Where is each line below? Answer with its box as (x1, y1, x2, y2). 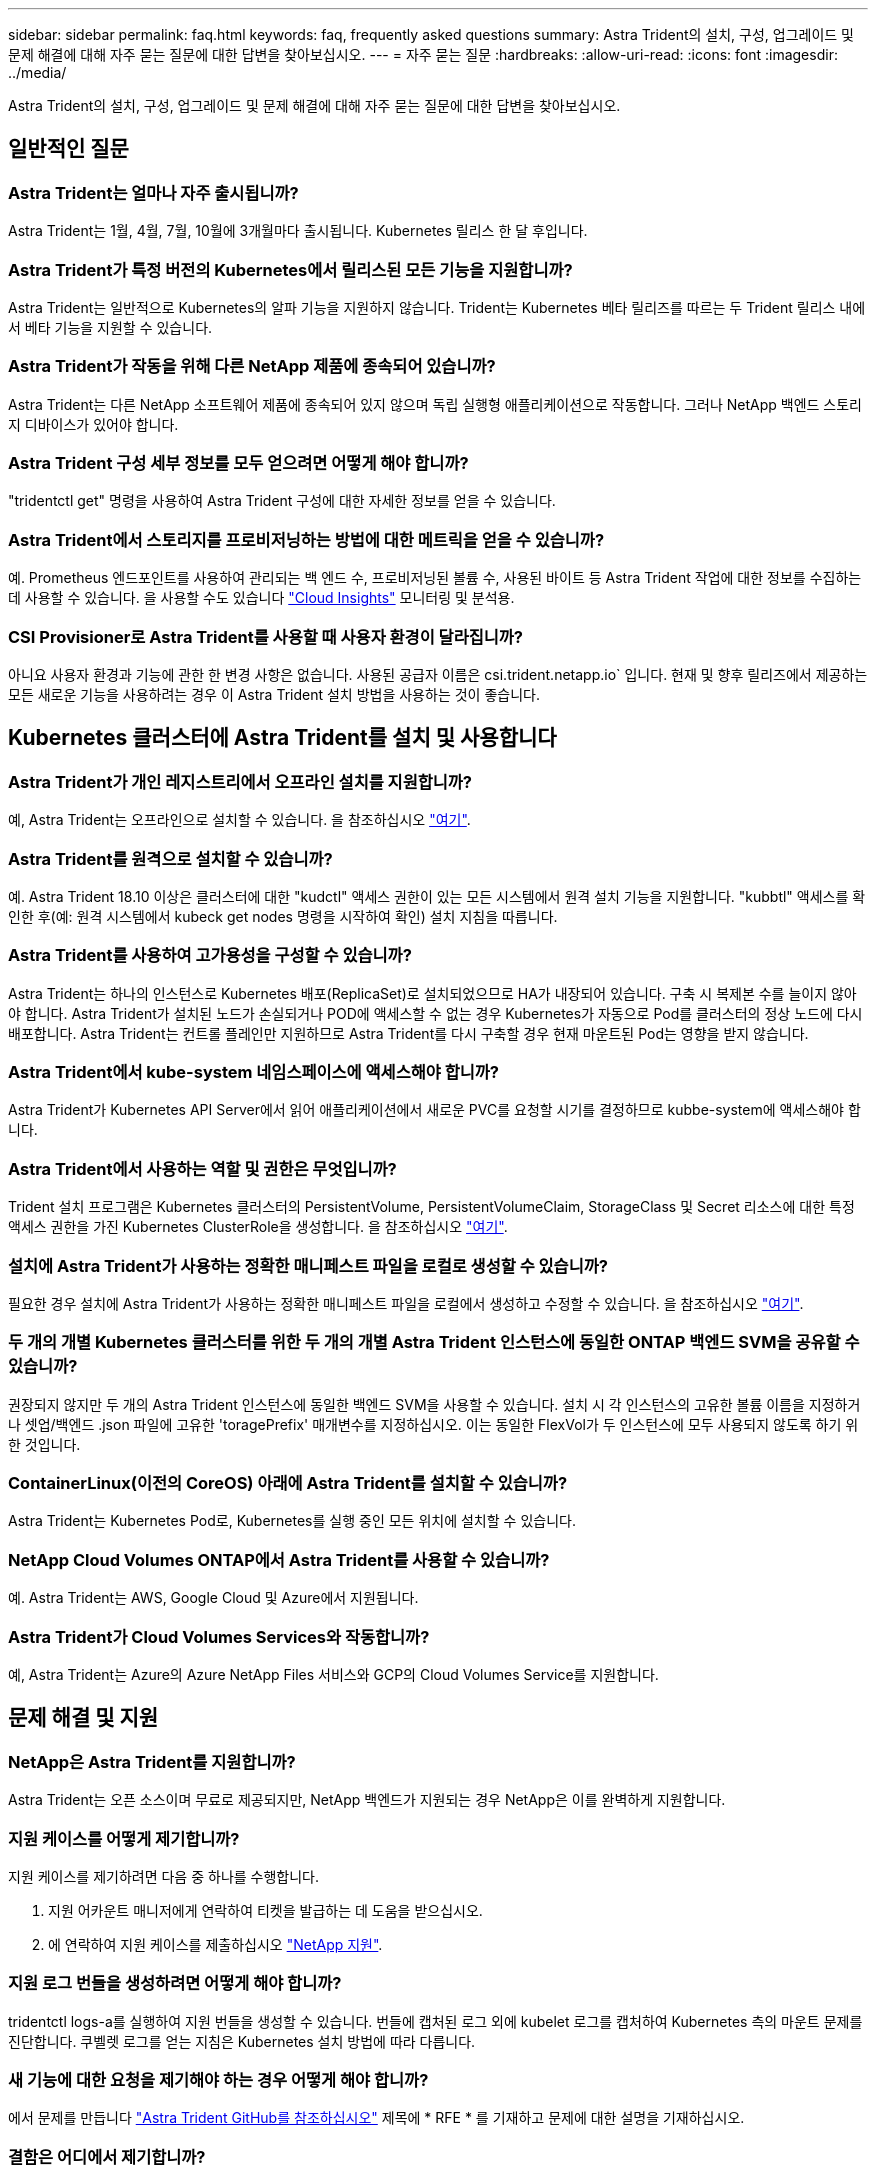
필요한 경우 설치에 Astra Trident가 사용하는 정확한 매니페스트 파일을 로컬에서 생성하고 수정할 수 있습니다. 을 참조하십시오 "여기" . (8, 1294, 804, 1312)
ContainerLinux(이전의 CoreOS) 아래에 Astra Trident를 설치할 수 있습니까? (8, 1473, 568, 1494)
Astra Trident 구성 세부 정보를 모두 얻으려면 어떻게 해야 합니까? (8, 453, 469, 474)
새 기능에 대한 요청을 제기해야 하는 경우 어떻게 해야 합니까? (8, 2070, 429, 2091)
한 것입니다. (8, 1435, 81, 1453)
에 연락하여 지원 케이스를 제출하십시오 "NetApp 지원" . (48, 1935, 383, 1953)
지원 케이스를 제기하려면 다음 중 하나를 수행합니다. (8, 1867, 320, 1885)
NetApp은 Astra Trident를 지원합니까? (8, 1751, 296, 1772)
